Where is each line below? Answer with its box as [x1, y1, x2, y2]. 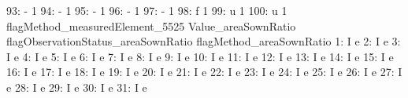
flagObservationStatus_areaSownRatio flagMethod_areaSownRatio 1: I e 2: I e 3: [6, 33, 401, 49]
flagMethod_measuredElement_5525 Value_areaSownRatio [6, 17, 296, 34]
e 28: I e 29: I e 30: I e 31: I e [6, 78, 147, 95]
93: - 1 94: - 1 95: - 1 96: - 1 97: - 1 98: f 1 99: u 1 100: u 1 [6, 2, 287, 18]
